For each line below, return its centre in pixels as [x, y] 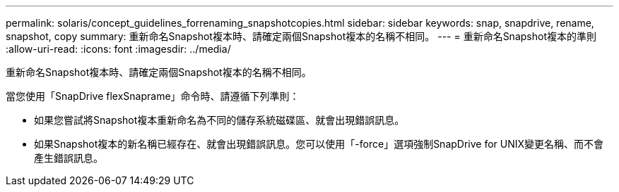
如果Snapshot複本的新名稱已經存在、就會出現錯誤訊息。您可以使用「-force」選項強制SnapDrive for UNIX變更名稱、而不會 [319, 144]
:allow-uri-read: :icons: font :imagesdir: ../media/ [118, 49]
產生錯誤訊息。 [69, 158]
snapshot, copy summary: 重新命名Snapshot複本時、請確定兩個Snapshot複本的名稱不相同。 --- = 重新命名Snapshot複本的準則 [301, 36]
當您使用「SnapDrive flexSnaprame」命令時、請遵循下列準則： [153, 96]
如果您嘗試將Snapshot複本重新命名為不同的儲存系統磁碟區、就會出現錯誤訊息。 [219, 120]
